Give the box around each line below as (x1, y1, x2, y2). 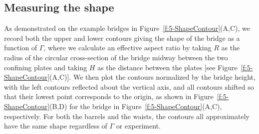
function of (4, 42, 37, 53)
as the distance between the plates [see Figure (97, 62, 238, 72)
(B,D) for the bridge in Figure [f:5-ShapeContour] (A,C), (49, 101, 222, 111)
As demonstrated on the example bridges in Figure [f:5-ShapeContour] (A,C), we (4, 23, 250, 33)
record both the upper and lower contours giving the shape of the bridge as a (4, 32, 240, 43)
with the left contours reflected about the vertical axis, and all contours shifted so (4, 81, 254, 92)
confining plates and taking (4, 62, 87, 72)
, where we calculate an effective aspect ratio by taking (43, 42, 212, 53)
